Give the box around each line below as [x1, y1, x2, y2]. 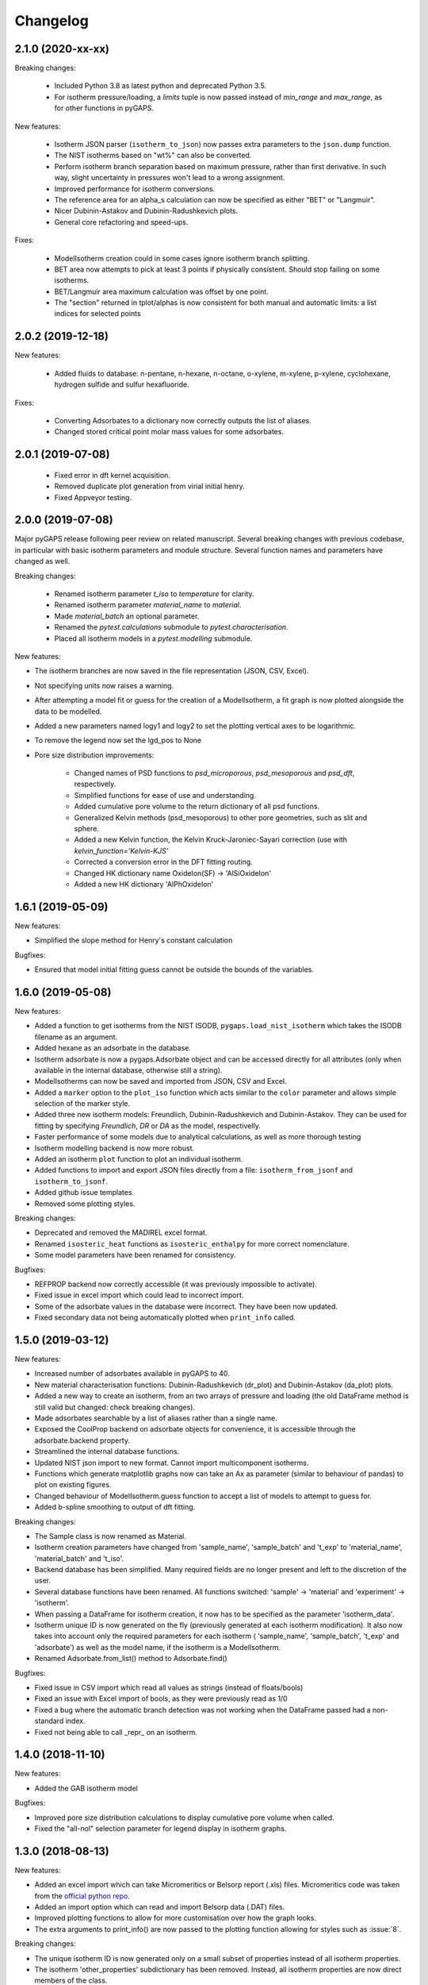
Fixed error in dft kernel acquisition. [54, 470, 170, 480]
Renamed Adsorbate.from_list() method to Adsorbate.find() [34, 1654, 227, 1663]
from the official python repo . [34, 1891, 131, 1901]
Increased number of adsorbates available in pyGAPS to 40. [34, 1369, 230, 1378]
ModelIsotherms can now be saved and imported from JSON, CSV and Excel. [34, 1077, 287, 1086]
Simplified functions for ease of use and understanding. [74, 790, 257, 800]
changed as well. [14, 557, 71, 566]
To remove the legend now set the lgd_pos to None [34, 735, 202, 746]
